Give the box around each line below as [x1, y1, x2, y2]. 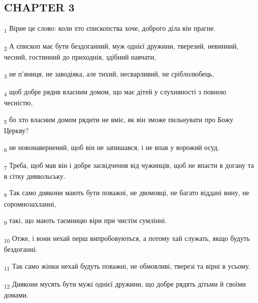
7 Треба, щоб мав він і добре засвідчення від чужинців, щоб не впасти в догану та [4, 159, 254, 171]
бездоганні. [4, 244, 38, 254]
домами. [4, 290, 29, 300]
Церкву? [4, 125, 29, 136]
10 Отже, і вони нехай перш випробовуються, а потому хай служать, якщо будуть [4, 233, 250, 245]
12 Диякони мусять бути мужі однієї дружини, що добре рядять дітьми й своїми [4, 279, 246, 290]
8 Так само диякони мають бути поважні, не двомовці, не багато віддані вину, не [4, 187, 250, 199]
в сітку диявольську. [4, 170, 65, 181]
